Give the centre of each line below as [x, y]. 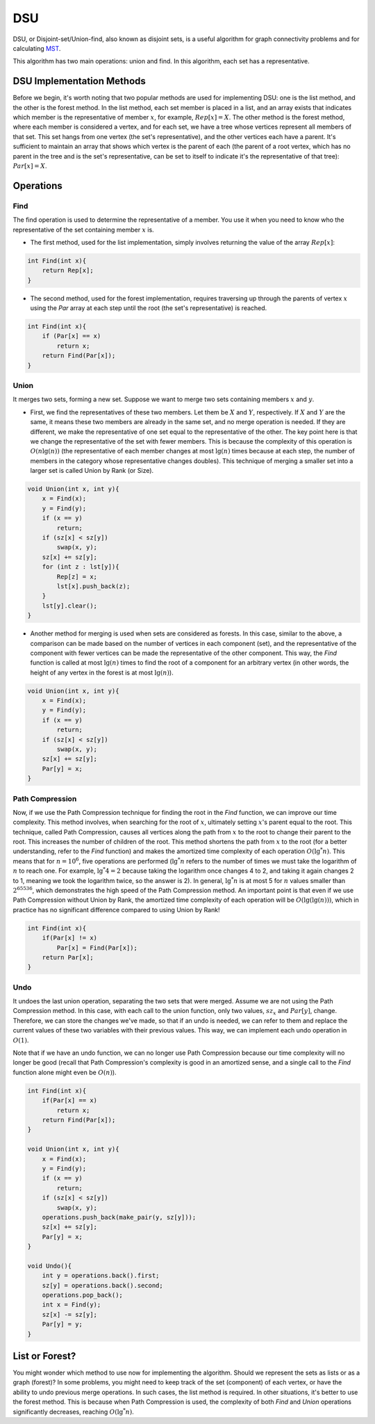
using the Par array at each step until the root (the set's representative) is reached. [149, 308]
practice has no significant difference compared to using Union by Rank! [116, 909]
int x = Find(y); [72, 1305]
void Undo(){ [50, 1266]
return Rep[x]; [68, 270]
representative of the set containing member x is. [83, 229]
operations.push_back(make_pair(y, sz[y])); [119, 1217]
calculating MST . [37, 48]
